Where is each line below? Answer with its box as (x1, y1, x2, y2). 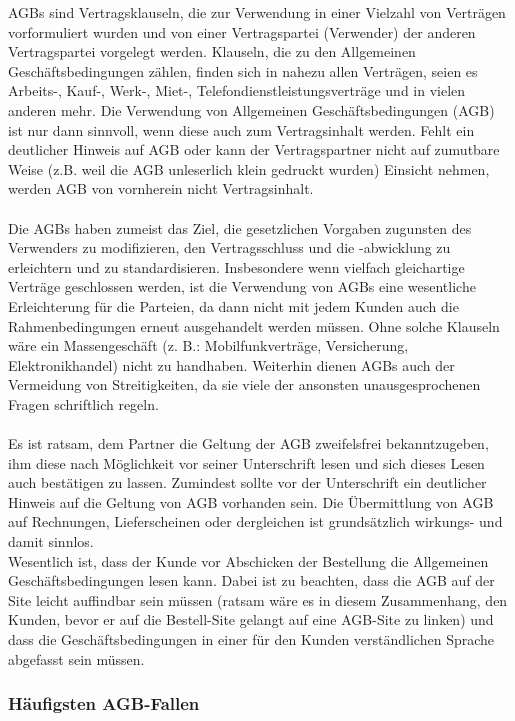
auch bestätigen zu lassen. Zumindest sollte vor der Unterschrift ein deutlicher (8, 472, 487, 493)
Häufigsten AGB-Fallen (8, 691, 200, 716)
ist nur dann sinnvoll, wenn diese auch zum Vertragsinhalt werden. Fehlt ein (8, 119, 475, 140)
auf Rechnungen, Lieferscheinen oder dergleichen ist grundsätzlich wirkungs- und (8, 511, 503, 532)
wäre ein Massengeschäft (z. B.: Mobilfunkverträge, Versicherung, (8, 335, 409, 356)
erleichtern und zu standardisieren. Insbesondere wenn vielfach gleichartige (8, 256, 465, 277)
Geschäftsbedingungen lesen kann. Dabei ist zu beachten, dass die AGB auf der (8, 570, 495, 591)
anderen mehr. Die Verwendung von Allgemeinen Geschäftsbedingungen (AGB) (8, 99, 495, 120)
